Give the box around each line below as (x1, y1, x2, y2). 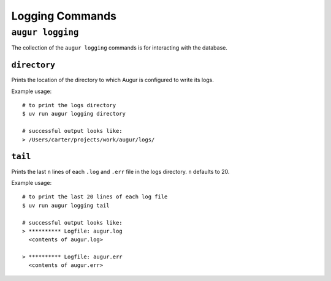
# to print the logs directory (22, 102, 116, 109)
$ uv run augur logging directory (22, 110, 126, 118)
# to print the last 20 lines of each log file (22, 193, 168, 200)
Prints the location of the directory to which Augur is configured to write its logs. (11, 77, 215, 84)
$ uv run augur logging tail (22, 202, 110, 209)
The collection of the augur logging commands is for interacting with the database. (11, 44, 228, 51)
